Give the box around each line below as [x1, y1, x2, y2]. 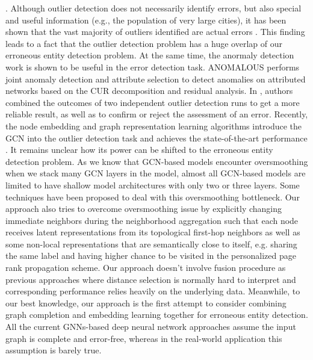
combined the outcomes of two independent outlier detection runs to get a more [5, 96, 300, 108]
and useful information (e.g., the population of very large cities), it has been [5, 13, 287, 26]
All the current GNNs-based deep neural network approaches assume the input [5, 320, 296, 333]
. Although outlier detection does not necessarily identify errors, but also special [5, 2, 302, 14]
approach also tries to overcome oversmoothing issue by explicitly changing [5, 202, 282, 215]
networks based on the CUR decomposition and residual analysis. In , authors [5, 84, 293, 97]
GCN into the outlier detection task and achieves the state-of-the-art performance [5, 131, 308, 144]
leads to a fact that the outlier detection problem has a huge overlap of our [5, 37, 282, 49]
